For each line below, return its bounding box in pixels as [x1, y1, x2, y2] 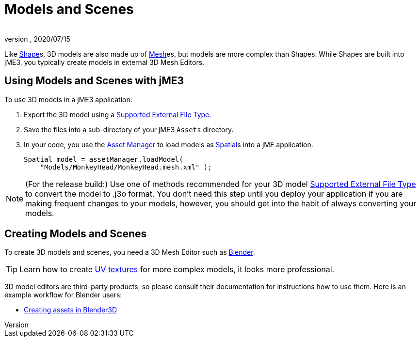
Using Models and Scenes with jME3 [4, 75, 184, 87]
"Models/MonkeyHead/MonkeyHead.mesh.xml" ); [40, 163, 212, 171]
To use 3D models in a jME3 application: [4, 95, 132, 104]
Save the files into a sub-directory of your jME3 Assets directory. [24, 125, 234, 134]
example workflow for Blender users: [4, 291, 122, 299]
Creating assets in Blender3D [24, 306, 117, 314]
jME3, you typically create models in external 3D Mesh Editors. [4, 58, 205, 66]
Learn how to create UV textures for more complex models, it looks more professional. [19, 264, 335, 275]
